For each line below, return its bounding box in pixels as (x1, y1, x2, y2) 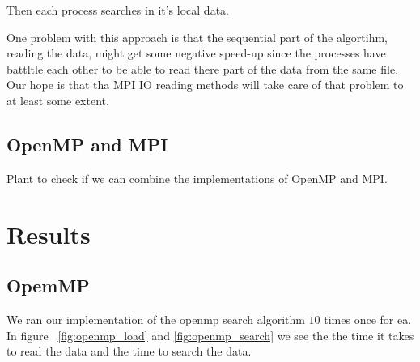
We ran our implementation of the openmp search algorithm (6, 310, 305, 327)
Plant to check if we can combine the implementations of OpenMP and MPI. (6, 169, 388, 186)
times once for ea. (324, 310, 412, 327)
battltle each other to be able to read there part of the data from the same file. (6, 60, 399, 77)
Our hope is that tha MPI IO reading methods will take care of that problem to (6, 76, 404, 93)
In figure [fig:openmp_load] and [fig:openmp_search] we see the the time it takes (6, 326, 414, 343)
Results (6, 217, 91, 250)
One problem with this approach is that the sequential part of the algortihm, (6, 28, 388, 45)
